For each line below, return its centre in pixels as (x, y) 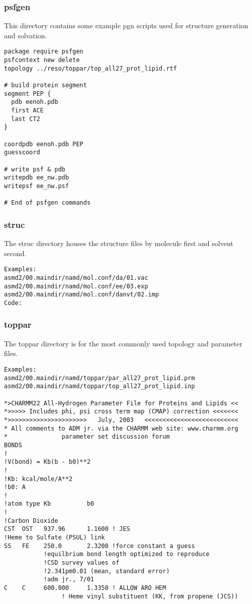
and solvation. (26, 35)
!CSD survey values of (81, 563)
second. (15, 253)
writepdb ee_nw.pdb (36, 178)
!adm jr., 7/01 (69, 580)
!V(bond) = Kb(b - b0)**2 (47, 462)
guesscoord (22, 153)
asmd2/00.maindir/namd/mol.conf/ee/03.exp (76, 286)
